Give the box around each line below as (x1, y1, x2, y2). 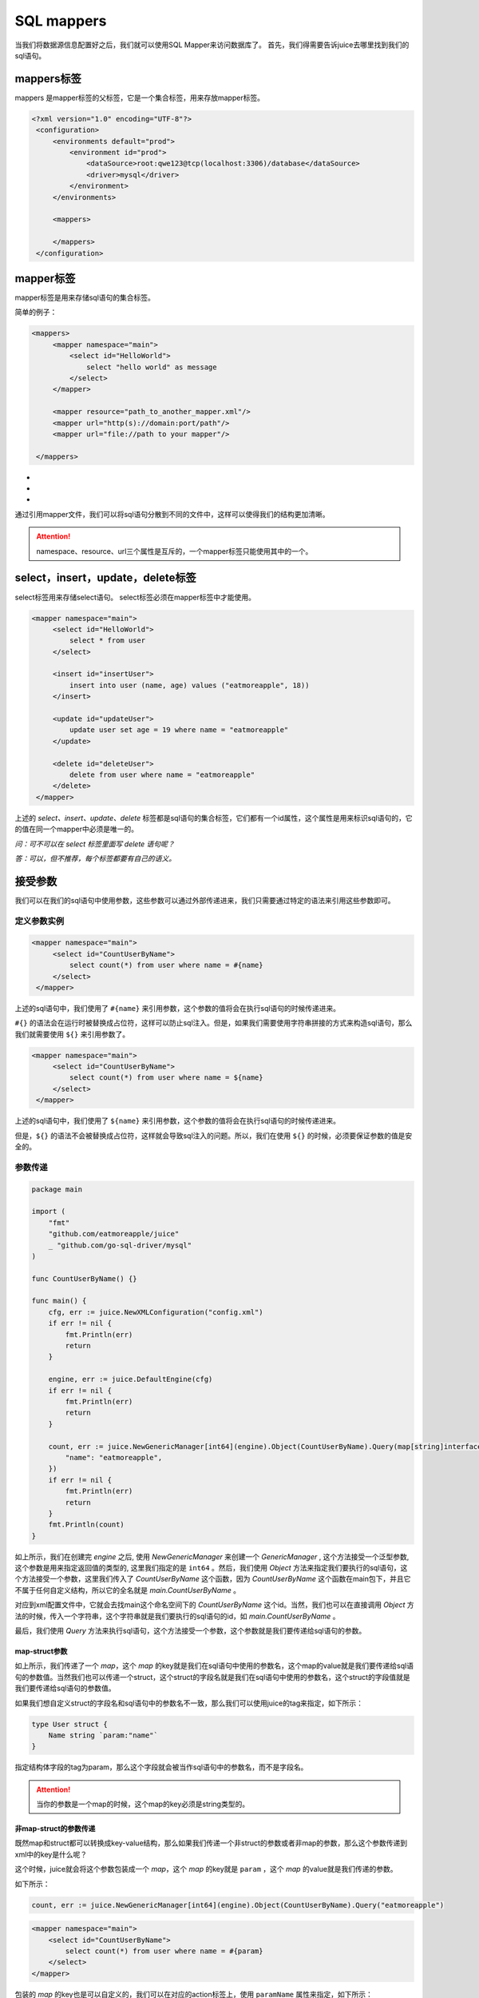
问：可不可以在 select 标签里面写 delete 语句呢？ (14, 839, 175, 849)
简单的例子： (14, 308, 57, 317)
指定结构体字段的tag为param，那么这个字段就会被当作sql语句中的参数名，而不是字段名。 (14, 1762, 308, 1772)
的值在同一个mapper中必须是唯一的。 (14, 824, 139, 834)
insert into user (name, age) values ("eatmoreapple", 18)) (69, 680, 310, 690)
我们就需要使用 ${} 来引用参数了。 (14, 1029, 130, 1039)
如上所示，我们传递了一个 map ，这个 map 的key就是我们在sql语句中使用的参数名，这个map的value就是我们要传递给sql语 (14, 1661, 414, 1670)
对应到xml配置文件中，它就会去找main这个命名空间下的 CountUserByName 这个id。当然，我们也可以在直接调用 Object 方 (14, 1600, 414, 1610)
